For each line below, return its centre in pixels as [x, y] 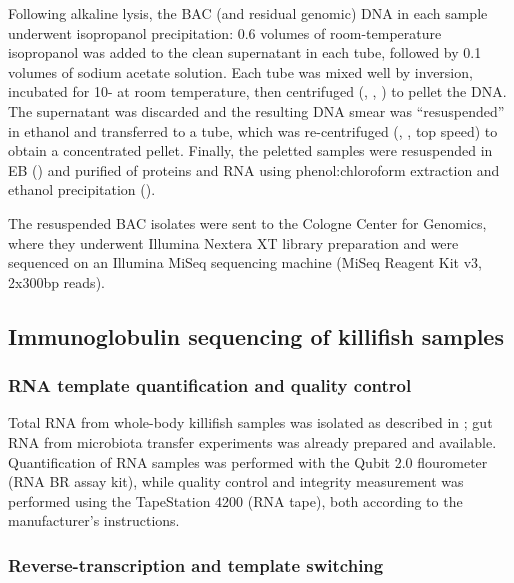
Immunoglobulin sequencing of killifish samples [256, 335]
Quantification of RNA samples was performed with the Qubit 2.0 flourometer [248, 461]
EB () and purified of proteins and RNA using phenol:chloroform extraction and [254, 169]
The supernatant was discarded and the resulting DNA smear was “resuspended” [256, 110]
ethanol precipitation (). [82, 189]
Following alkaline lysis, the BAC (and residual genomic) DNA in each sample [248, 13]
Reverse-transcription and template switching [196, 564]
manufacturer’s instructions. [94, 520]
